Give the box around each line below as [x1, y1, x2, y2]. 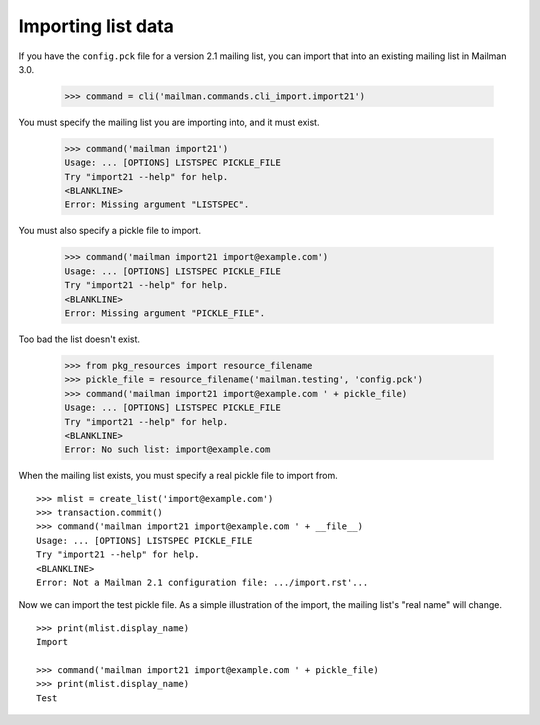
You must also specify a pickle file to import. [18, 225, 202, 237]
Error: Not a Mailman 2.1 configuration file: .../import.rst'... [36, 577, 369, 589]
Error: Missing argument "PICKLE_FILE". [64, 307, 265, 319]
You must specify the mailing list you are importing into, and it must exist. [18, 116, 320, 128]
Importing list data [18, 15, 175, 37]
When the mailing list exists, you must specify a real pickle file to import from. [18, 470, 339, 482]
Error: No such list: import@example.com [64, 444, 271, 455]
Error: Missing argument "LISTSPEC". [64, 199, 250, 210]
